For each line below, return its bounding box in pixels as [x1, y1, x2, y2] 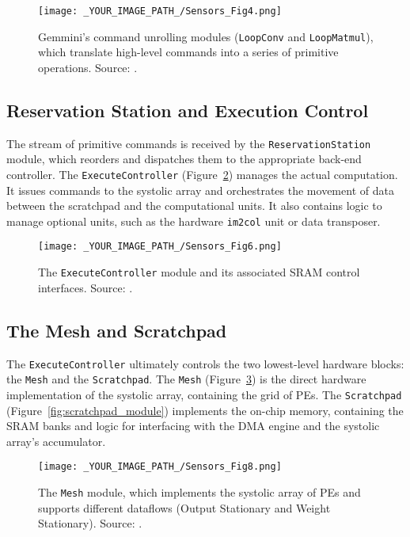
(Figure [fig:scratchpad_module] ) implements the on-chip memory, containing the [6, 402, 404, 418]
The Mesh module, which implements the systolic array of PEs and [38, 483, 361, 500]
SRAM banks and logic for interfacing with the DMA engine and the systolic [6, 417, 380, 434]
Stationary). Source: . [38, 515, 142, 531]
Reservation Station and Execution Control [6, 97, 369, 122]
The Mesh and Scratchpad [6, 318, 227, 342]
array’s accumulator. [6, 432, 106, 449]
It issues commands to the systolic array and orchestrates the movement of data [6, 181, 394, 198]
